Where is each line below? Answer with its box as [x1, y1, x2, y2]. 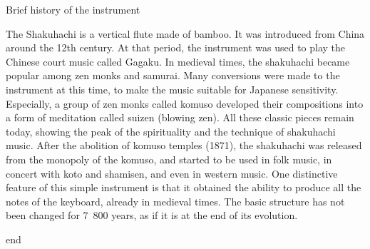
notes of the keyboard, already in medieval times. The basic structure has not [6, 193, 345, 208]
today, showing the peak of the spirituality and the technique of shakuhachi [6, 123, 336, 138]
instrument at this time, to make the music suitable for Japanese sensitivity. [6, 81, 339, 96]
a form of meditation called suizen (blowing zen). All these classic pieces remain [6, 110, 354, 125]
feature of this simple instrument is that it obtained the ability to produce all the [6, 180, 361, 195]
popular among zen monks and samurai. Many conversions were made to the [6, 68, 340, 83]
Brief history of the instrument [6, 2, 140, 16]
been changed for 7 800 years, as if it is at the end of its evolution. [6, 208, 298, 223]
